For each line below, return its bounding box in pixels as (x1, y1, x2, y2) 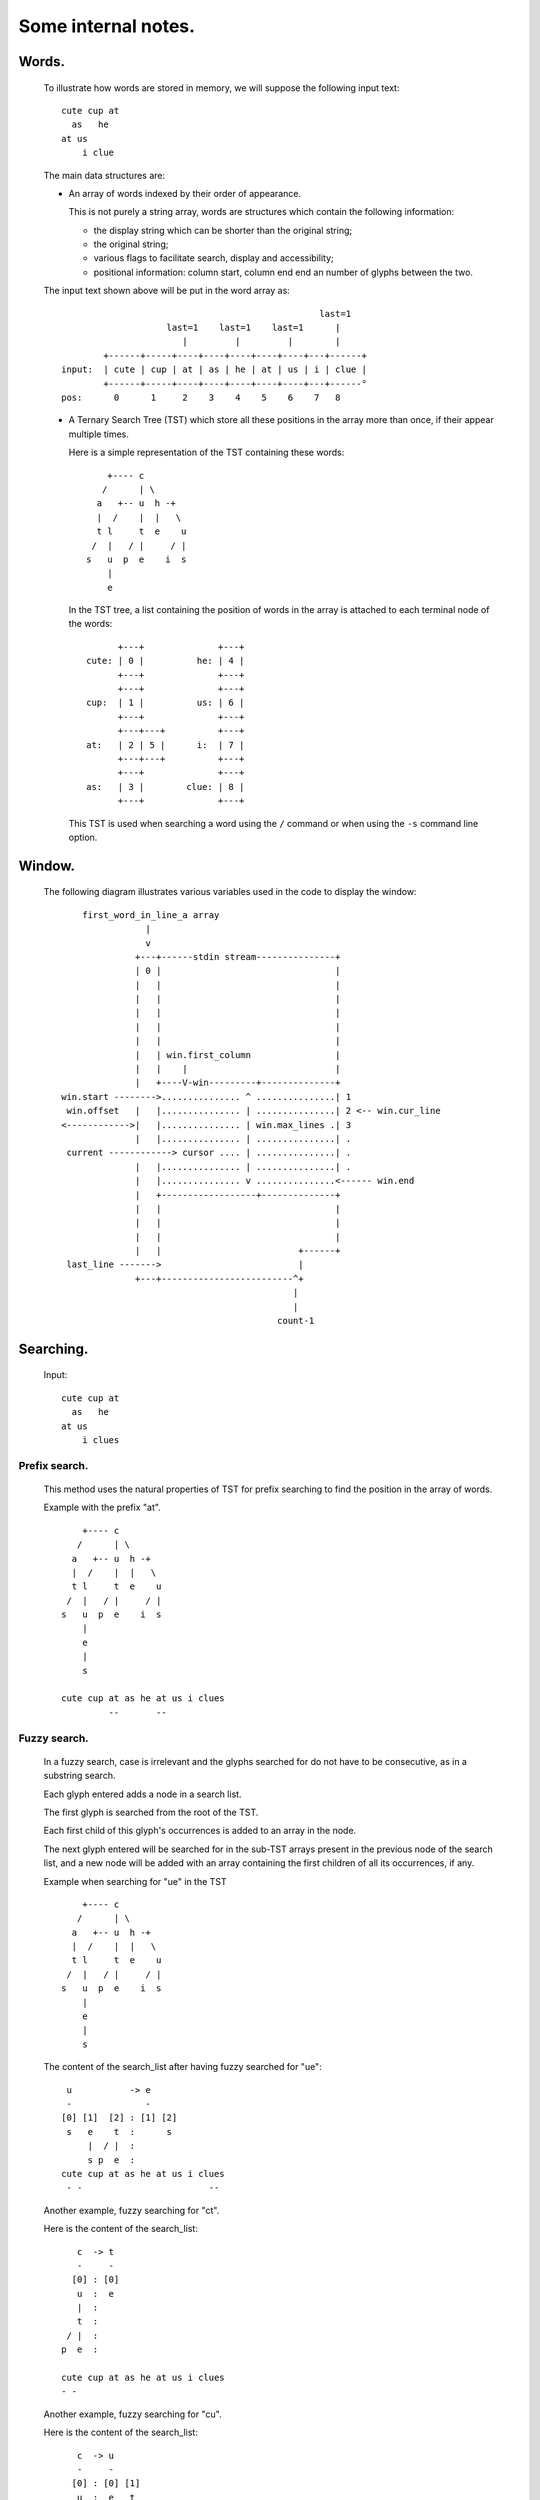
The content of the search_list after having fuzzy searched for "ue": (43, 2061, 322, 2073)
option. (68, 831, 98, 843)
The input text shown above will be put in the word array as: (43, 285, 290, 297)
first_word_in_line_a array (81, 909, 220, 920)
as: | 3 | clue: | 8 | (86, 781, 245, 792)
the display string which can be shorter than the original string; (93, 224, 353, 236)
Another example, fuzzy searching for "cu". (43, 2408, 222, 2420)
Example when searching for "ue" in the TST (43, 1875, 227, 1887)
